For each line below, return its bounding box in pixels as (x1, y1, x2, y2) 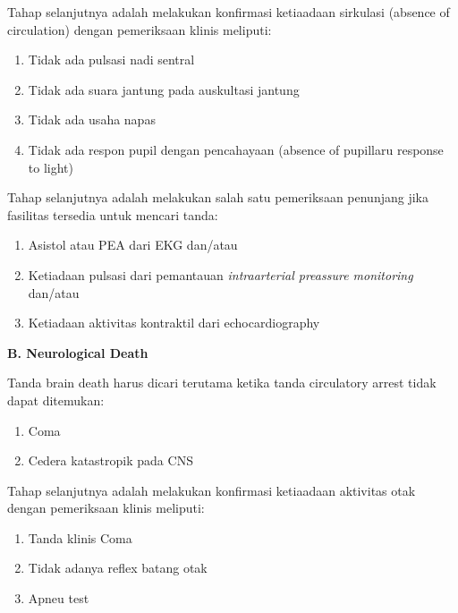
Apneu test (28, 589, 89, 608)
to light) (28, 158, 73, 176)
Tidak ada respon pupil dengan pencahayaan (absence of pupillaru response (28, 140, 444, 158)
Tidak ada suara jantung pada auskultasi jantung (28, 80, 300, 98)
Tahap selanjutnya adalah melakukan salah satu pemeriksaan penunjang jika (7, 188, 428, 207)
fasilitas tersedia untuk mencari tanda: (7, 205, 218, 224)
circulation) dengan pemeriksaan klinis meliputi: (7, 20, 272, 38)
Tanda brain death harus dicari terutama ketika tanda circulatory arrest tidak (7, 373, 437, 392)
